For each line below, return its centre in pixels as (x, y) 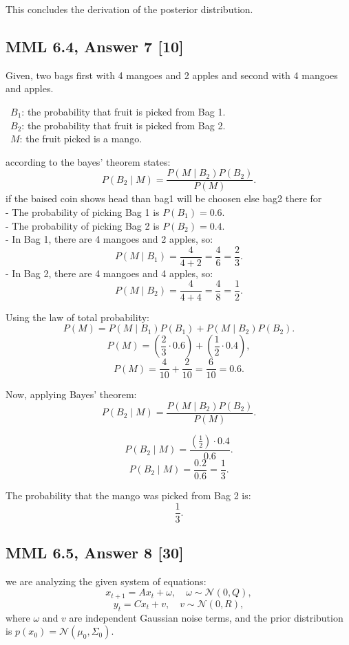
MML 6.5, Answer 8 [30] (95, 552)
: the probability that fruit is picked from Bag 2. (124, 125)
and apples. (30, 88)
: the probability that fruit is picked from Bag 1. (124, 111)
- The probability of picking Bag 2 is (83, 225)
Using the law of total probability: (77, 317)
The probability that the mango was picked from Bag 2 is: (128, 495)
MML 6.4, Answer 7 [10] (95, 46)
